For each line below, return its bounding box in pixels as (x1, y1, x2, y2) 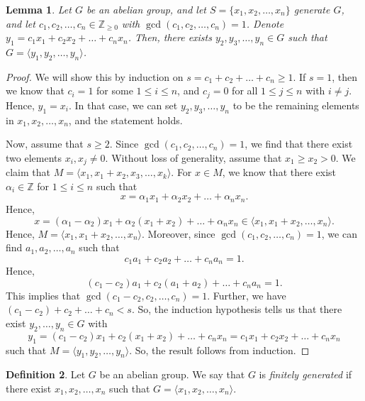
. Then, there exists (128, 30, 212, 45)
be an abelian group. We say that (99, 367, 245, 382)
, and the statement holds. (68, 112, 183, 127)
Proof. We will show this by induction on (6, 69, 184, 84)
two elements (6, 150, 62, 165)
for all (232, 83, 258, 98)
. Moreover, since (142, 226, 215, 241)
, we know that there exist (222, 165, 337, 180)
